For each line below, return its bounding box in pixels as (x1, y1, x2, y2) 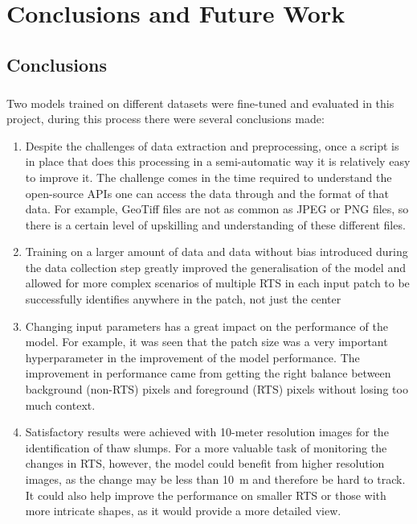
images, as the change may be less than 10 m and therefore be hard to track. (25, 471, 406, 487)
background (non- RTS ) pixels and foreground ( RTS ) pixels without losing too (25, 381, 408, 398)
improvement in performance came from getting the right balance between (25, 365, 391, 382)
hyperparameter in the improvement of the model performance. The (25, 349, 360, 365)
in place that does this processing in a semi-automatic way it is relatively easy (25, 153, 411, 170)
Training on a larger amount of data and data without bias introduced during (25, 243, 408, 260)
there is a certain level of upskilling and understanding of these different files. (25, 216, 406, 233)
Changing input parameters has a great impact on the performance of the (25, 317, 388, 334)
